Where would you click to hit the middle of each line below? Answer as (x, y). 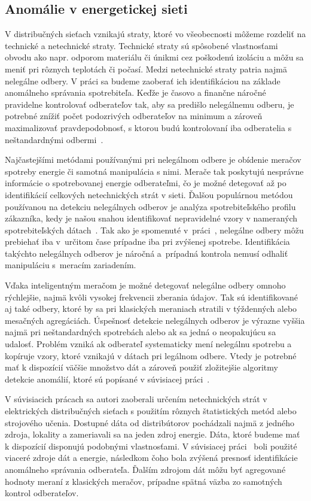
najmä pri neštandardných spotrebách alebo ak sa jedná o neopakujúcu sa (141, 332)
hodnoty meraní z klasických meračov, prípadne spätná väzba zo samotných (144, 481)
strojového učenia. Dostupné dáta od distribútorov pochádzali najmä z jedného (150, 422)
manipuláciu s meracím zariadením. (71, 265)
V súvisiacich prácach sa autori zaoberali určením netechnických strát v (136, 399)
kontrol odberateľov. (42, 493)
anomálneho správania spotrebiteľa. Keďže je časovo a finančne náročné (135, 92)
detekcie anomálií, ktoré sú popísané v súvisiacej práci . (107, 379)
